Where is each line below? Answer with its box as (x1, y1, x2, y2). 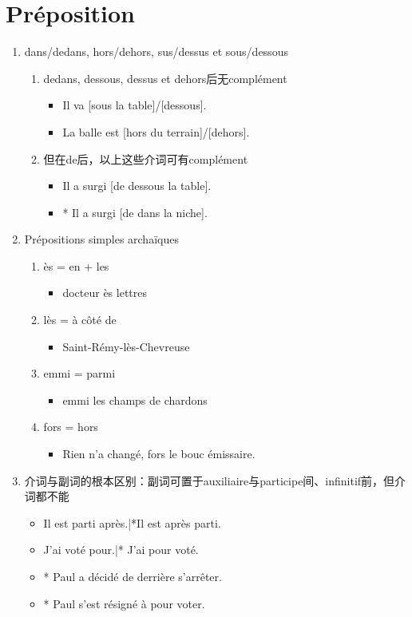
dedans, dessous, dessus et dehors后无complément (43, 69, 287, 86)
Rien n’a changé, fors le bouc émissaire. (62, 445, 256, 462)
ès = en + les (43, 257, 109, 274)
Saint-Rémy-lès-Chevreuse (62, 338, 190, 354)
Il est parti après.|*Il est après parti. (43, 514, 221, 531)
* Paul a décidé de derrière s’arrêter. (43, 568, 222, 584)
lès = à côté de (43, 311, 117, 328)
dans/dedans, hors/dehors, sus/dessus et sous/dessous (24, 43, 288, 60)
